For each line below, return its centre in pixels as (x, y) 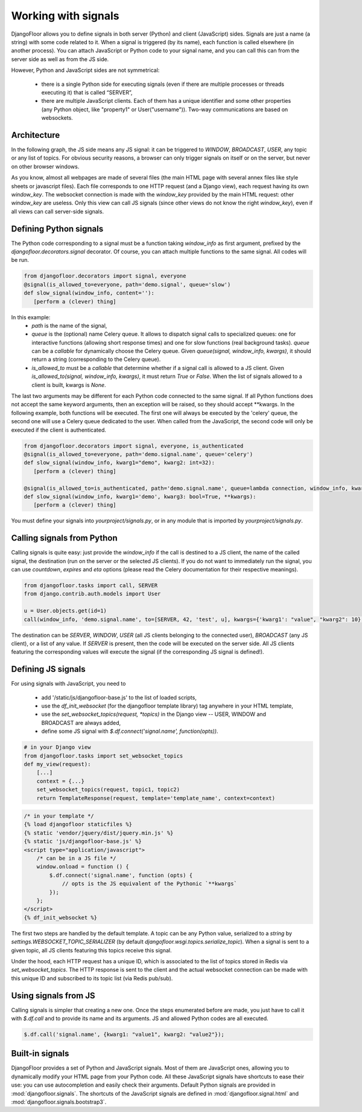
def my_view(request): (57, 764)
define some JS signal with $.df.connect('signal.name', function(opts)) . (130, 731)
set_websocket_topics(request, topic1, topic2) (108, 790)
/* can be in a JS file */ (77, 858)
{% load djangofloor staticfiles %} (78, 824)
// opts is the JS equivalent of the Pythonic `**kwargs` (150, 884)
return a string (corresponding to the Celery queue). (96, 359)
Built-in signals (40, 1054)
